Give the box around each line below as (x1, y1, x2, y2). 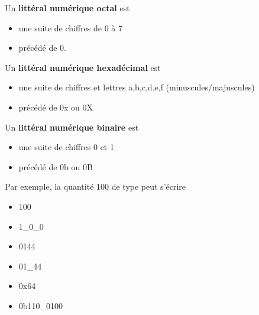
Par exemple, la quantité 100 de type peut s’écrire (5, 180, 186, 193)
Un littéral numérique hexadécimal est (5, 61, 161, 73)
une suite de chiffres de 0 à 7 (18, 21, 122, 34)
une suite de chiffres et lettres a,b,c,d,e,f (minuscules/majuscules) (18, 81, 255, 93)
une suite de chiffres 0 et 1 (18, 141, 114, 153)
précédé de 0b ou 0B (18, 160, 93, 173)
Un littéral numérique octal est (5, 2, 130, 14)
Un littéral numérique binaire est (5, 121, 139, 133)
